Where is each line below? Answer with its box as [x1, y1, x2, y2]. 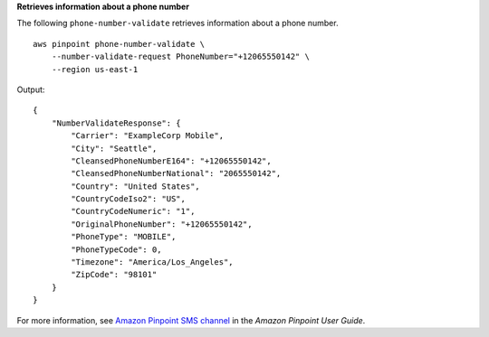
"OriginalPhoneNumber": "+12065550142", [71, 219, 253, 229]
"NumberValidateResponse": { [51, 117, 181, 128]
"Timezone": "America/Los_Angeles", [71, 257, 235, 267]
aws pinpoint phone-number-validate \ [33, 39, 206, 49]
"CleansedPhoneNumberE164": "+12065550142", [71, 155, 272, 166]
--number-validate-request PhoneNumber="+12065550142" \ [51, 51, 310, 62]
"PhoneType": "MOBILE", [71, 231, 177, 242]
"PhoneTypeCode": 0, [71, 244, 162, 255]
